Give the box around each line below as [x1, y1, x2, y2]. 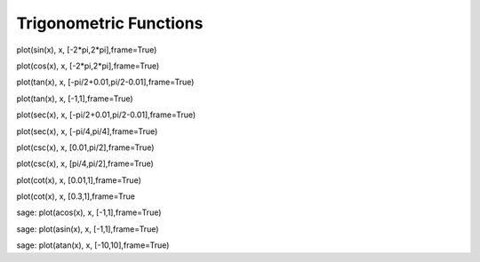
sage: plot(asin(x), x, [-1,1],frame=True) [16, 223, 159, 234]
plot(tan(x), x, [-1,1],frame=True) [16, 93, 133, 104]
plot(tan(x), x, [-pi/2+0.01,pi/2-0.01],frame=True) [16, 76, 195, 88]
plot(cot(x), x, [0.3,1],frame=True [16, 191, 135, 202]
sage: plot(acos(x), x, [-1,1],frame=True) [16, 207, 162, 218]
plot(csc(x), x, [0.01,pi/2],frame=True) [16, 142, 155, 153]
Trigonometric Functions [16, 13, 204, 33]
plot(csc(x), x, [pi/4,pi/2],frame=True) [16, 158, 155, 169]
